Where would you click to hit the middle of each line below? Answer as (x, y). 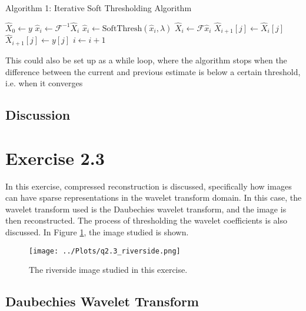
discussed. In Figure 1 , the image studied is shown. (97, 232)
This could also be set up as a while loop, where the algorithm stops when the (146, 60)
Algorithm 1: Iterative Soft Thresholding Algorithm (99, 8)
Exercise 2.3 (55, 158)
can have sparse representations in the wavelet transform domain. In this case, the (154, 197)
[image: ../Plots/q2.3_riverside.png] (105, 251)
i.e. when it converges (44, 83)
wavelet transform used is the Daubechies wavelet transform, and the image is (146, 209)
